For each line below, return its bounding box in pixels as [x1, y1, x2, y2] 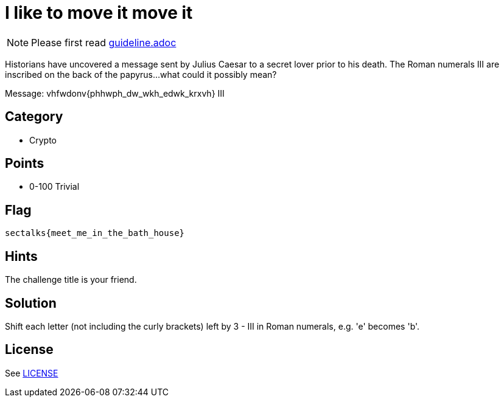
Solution [5, 295, 57, 311]
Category [5, 109, 63, 125]
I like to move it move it [5, 2, 193, 23]
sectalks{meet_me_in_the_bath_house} [5, 228, 185, 238]
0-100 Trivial [29, 181, 80, 192]
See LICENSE [5, 367, 58, 378]
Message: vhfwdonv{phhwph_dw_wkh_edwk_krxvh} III [5, 88, 225, 99]
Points [5, 156, 44, 172]
